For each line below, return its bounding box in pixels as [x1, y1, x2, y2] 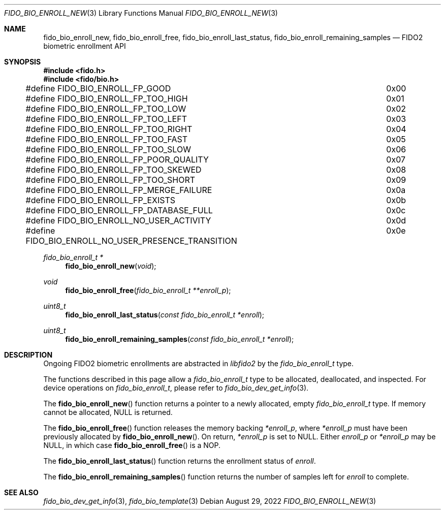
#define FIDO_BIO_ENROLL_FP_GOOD [25, 83, 171, 93]
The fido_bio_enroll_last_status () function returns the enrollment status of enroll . [43, 457, 316, 465]
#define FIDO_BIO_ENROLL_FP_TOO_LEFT [25, 114, 187, 124]
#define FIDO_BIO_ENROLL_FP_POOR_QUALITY [25, 154, 209, 165]
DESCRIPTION [4, 350, 53, 359]
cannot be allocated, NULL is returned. [43, 408, 173, 416]
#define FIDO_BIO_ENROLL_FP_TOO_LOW [25, 104, 186, 114]
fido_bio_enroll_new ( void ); [65, 262, 156, 270]
